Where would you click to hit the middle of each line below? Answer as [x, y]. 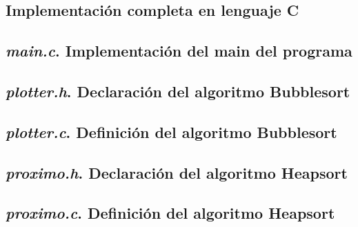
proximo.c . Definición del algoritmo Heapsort [170, 213]
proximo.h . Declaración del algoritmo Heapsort [177, 172]
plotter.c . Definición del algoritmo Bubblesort [171, 131]
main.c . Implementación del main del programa [179, 51]
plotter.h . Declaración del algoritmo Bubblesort [178, 91]
